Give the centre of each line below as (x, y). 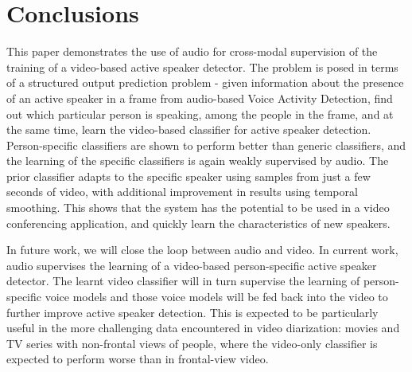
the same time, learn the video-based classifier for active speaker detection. (189, 129)
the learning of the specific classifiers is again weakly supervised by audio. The (198, 161)
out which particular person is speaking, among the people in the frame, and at (200, 114)
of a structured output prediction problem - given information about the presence (205, 82)
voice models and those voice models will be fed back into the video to (216, 297)
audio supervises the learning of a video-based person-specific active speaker (192, 265)
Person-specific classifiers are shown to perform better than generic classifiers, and (206, 145)
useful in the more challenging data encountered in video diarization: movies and (203, 328)
